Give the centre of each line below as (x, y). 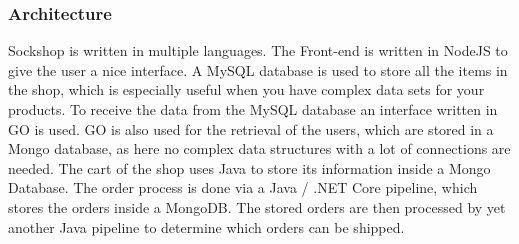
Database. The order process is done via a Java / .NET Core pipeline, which (243, 187)
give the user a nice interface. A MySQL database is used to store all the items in (258, 69)
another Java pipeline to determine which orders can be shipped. (206, 226)
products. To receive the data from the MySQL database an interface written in (253, 109)
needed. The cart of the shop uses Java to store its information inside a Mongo (249, 167)
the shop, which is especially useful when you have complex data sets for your (246, 89)
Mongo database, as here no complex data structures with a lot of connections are (259, 148)
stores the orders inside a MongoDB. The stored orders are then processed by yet (257, 206)
